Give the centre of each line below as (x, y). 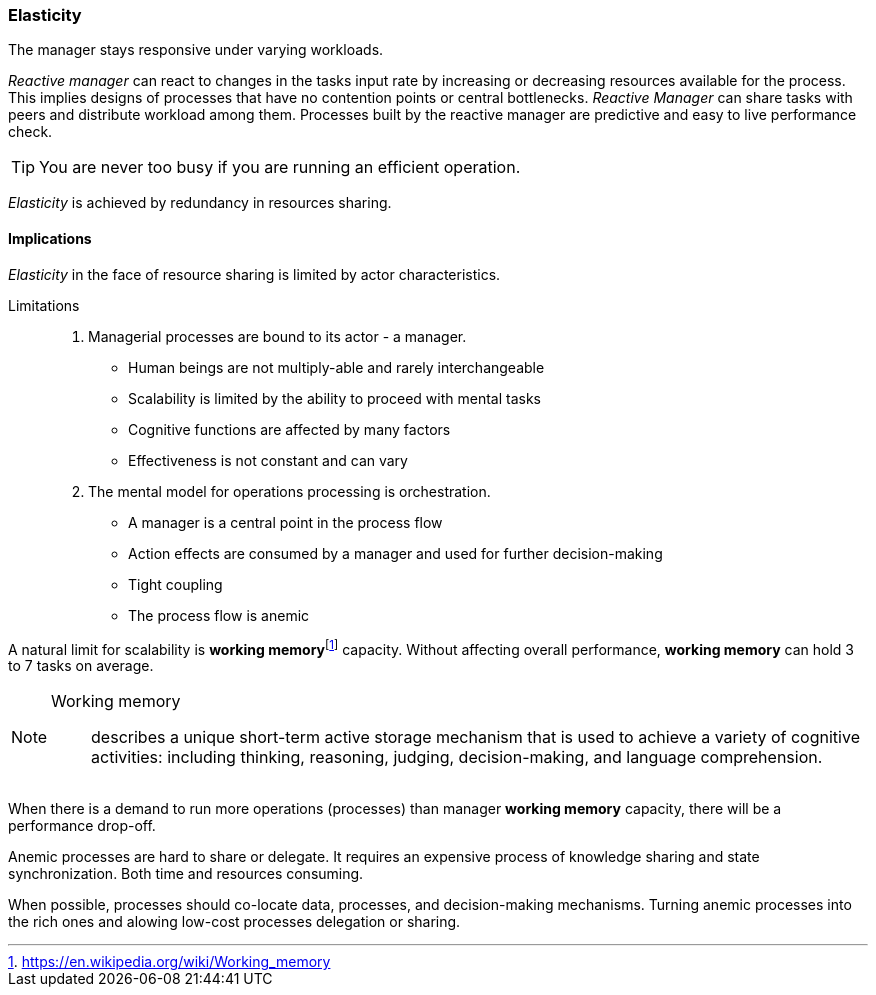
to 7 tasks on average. (81, 666)
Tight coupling (175, 584)
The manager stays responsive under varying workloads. (196, 50)
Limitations (44, 305)
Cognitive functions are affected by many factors (289, 429)
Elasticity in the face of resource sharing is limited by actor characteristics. (254, 274)
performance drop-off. (82, 826)
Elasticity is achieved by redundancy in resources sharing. (200, 203)
